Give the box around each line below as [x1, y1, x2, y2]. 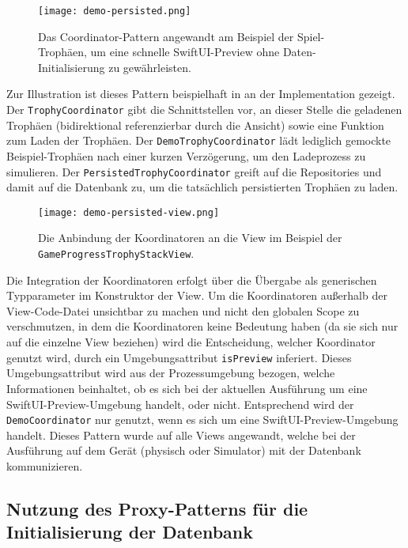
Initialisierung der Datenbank [6, 520, 253, 544]
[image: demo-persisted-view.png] [38, 206, 220, 218]
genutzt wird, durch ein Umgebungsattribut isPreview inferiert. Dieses [6, 349, 352, 365]
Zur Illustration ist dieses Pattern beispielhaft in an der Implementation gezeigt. [6, 85, 395, 102]
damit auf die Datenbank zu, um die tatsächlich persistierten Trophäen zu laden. [6, 179, 399, 195]
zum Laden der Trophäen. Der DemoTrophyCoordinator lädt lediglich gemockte [6, 132, 391, 149]
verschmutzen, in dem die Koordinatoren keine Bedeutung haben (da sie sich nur [6, 318, 399, 334]
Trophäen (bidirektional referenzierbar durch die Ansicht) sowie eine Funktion [6, 116, 384, 133]
